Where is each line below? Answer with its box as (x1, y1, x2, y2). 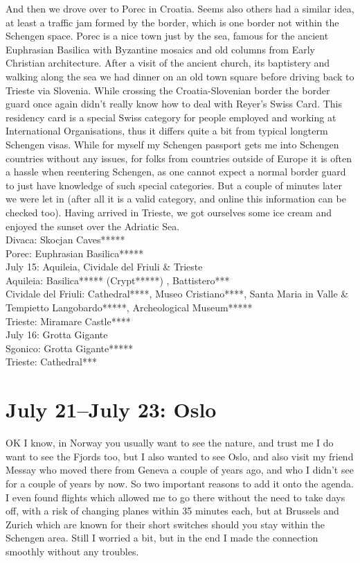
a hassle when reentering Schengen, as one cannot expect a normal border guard (6, 164, 346, 179)
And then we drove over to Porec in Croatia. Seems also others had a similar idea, (6, 1, 354, 15)
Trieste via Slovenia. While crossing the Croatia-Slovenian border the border (6, 83, 330, 97)
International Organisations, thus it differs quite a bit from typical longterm (6, 123, 328, 138)
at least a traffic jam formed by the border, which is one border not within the (6, 15, 339, 29)
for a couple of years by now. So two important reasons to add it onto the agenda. (6, 476, 354, 490)
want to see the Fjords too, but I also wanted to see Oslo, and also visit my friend (6, 449, 354, 463)
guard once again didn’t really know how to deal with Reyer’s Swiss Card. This (6, 96, 342, 111)
